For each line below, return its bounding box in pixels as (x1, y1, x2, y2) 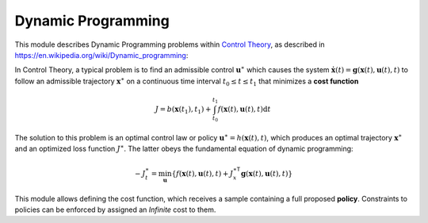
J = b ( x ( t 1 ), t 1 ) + (155, 105, 212, 115)
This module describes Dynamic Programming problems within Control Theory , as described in (14, 40, 325, 49)
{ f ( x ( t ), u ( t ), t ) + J (171, 169, 234, 178)
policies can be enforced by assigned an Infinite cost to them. (14, 205, 216, 214)
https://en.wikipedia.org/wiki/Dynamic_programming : (14, 50, 189, 60)
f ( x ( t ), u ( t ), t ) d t (217, 105, 271, 114)
